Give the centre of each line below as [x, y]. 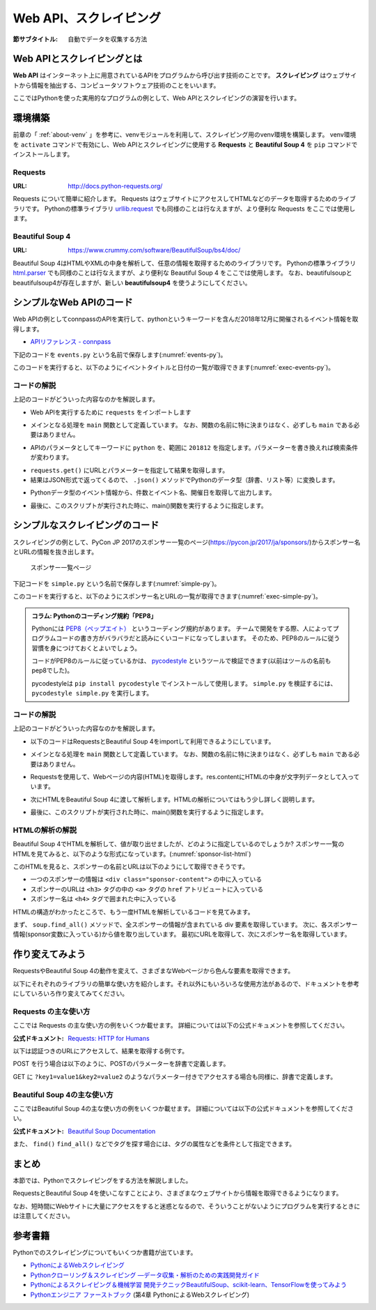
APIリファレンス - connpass [71, 342]
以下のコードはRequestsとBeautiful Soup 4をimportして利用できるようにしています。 [152, 741]
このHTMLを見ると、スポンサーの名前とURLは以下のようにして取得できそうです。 [131, 867]
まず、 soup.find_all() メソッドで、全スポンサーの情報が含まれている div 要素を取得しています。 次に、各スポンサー [185, 925]
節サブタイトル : [36, 39]
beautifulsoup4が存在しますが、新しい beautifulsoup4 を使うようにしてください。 [132, 283]
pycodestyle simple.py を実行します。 [92, 693]
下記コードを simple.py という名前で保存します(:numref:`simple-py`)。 [117, 583]
